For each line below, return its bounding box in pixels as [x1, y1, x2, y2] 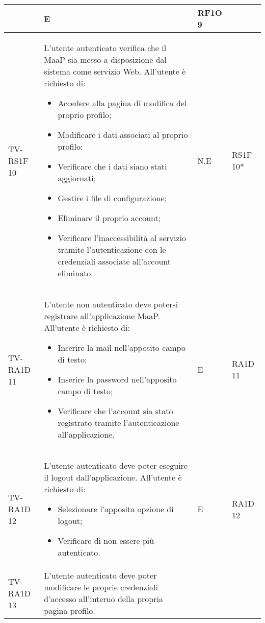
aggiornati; [58, 172, 96, 184]
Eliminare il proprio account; [58, 212, 161, 224]
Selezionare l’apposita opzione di [58, 503, 174, 515]
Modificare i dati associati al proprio [58, 129, 188, 140]
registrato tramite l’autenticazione [58, 417, 179, 428]
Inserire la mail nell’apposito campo [58, 342, 185, 353]
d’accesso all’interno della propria [44, 593, 163, 605]
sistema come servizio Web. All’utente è [44, 65, 186, 77]
